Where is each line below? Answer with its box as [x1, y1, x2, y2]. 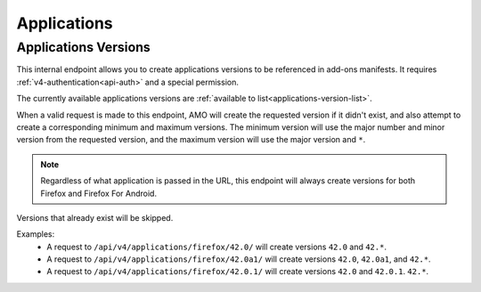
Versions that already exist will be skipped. [16, 212, 174, 223]
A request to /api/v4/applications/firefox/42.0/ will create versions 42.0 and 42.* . [46, 241, 387, 252]
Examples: [16, 229, 55, 239]
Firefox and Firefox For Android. [40, 188, 158, 199]
